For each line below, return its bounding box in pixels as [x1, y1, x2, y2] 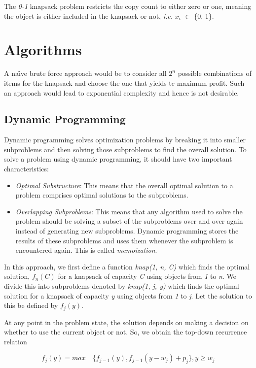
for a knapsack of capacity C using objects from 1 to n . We [58, 271, 236, 281]
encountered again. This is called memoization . [15, 245, 157, 255]
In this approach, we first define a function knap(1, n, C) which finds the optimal [4, 261, 250, 271]
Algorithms [4, 39, 82, 60]
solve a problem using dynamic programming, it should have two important [4, 154, 232, 164]
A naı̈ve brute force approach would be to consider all [4, 68, 167, 78]
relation [4, 336, 27, 346]
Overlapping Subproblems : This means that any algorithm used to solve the [15, 206, 243, 216]
